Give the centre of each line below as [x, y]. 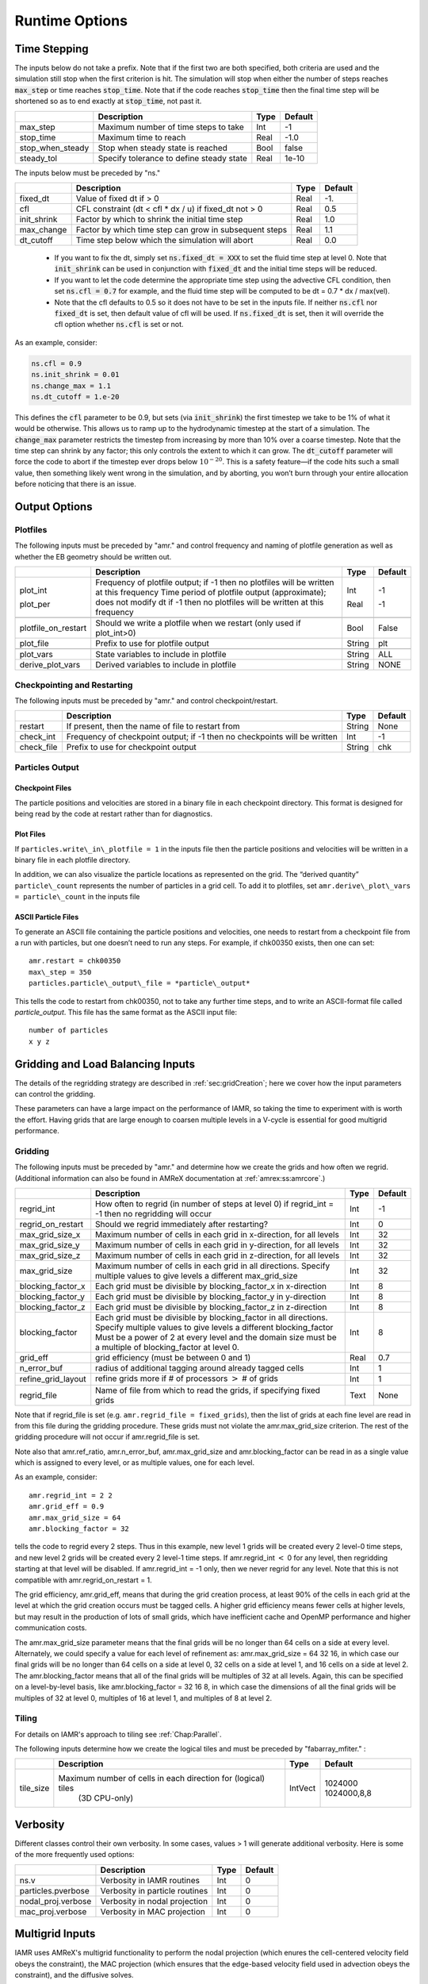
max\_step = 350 [60, 972]
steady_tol [38, 158]
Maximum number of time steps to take [171, 127]
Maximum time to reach [142, 137]
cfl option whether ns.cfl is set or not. [119, 325]
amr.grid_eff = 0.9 [67, 1507]
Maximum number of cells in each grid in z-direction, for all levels [218, 1255]
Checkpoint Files [43, 788]
